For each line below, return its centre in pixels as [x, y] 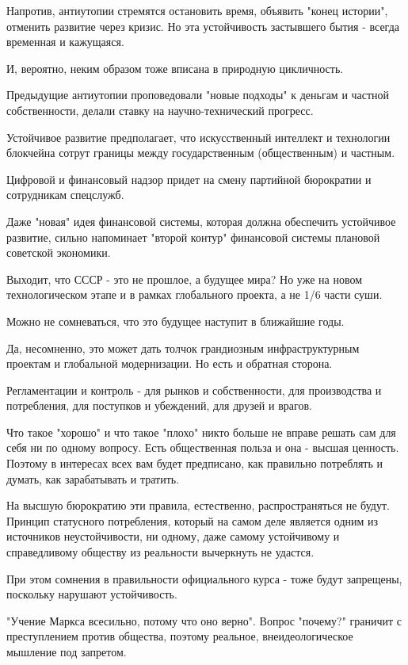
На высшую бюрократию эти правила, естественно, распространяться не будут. [198, 505]
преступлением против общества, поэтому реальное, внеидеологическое [180, 636]
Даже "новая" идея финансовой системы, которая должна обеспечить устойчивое [201, 221]
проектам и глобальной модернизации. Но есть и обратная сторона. [170, 363]
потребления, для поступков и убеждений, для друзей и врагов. [159, 405]
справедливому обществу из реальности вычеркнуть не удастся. [160, 552]
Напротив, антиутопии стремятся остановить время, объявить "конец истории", [197, 10]
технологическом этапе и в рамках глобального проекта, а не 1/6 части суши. [194, 294]
